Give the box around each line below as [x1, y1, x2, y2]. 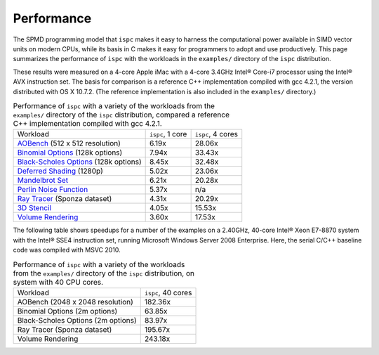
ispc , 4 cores [194, 129, 239, 139]
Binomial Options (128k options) [17, 148, 123, 157]
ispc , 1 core [149, 129, 187, 139]
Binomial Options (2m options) [17, 306, 118, 316]
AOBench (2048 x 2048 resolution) [17, 297, 133, 306]
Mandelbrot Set [17, 176, 69, 186]
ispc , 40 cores [144, 288, 192, 297]
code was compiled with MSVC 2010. [13, 246, 121, 254]
